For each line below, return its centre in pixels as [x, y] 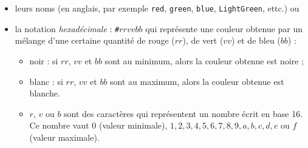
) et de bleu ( [256, 40]
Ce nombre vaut [59, 125]
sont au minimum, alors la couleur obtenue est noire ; [204, 60]
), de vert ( [203, 40]
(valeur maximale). [64, 137]
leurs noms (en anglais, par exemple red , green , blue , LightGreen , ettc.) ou [157, 8]
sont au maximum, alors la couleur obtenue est [197, 81]
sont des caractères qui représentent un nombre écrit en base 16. [183, 113]
